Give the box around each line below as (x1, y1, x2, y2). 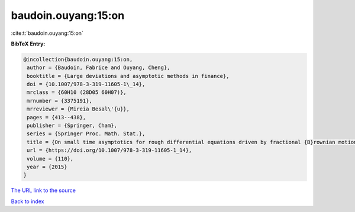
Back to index (11, 198, 44, 205)
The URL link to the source (11, 187, 76, 194)
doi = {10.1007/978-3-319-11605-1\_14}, (27, 81, 146, 88)
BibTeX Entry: (11, 40, 46, 47)
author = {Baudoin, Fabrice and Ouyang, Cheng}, (27, 64, 170, 71)
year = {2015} (27, 164, 67, 170)
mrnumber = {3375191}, (27, 97, 93, 104)
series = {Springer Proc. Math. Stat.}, (27, 131, 146, 137)
